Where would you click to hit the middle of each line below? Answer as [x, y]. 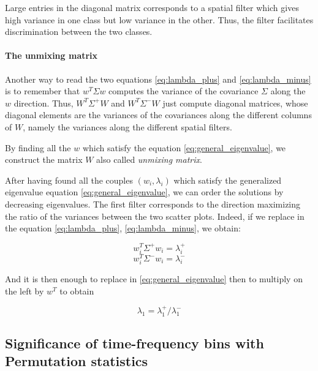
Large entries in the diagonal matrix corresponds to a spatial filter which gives [152, 7]
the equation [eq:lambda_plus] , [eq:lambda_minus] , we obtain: [123, 228]
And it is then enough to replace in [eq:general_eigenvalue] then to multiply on [154, 279]
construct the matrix [44, 159]
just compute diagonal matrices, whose [235, 103]
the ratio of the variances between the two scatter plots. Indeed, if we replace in [155, 216]
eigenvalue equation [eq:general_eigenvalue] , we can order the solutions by [144, 192]
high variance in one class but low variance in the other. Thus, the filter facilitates [159, 19]
